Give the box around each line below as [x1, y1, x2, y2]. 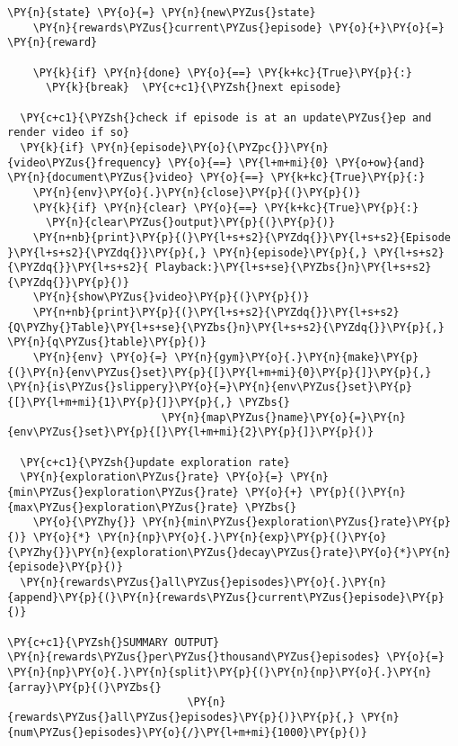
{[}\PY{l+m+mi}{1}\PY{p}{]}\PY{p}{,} [7, 396, 233, 409]
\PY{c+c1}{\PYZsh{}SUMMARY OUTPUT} [7, 635, 220, 649]
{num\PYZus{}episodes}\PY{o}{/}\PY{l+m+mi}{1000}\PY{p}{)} [7, 725, 367, 739]
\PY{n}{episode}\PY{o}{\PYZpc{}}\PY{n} [91, 140, 329, 154]
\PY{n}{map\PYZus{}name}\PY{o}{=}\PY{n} [161, 410, 406, 424]
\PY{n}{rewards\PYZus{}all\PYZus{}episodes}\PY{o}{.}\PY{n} [20, 575, 387, 589]
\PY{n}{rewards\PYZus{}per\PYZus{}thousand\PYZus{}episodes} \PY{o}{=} [7, 651, 445, 664]
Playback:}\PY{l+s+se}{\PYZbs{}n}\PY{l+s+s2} [154, 261, 432, 274]
